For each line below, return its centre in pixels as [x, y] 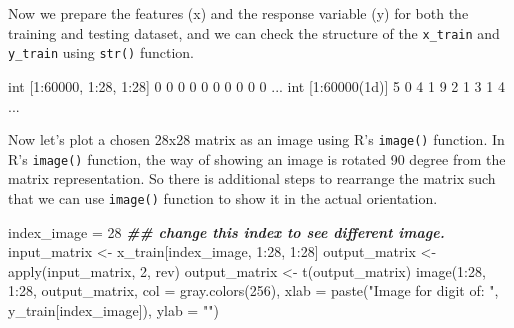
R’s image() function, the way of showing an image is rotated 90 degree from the [257, 158]
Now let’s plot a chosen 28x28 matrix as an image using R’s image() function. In [256, 139]
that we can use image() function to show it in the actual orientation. [223, 198]
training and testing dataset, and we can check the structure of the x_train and [254, 32]
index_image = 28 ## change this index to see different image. [226, 231]
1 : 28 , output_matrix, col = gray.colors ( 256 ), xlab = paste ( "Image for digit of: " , [253, 290]
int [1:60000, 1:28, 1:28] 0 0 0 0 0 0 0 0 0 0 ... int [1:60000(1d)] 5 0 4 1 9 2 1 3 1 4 [256, 85]
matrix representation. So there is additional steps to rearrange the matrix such [252, 178]
